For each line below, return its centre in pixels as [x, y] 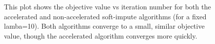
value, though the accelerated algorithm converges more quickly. [101, 35]
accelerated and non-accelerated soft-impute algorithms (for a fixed [105, 16]
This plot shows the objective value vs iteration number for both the [107, 6]
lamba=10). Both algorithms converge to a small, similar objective [104, 26]
